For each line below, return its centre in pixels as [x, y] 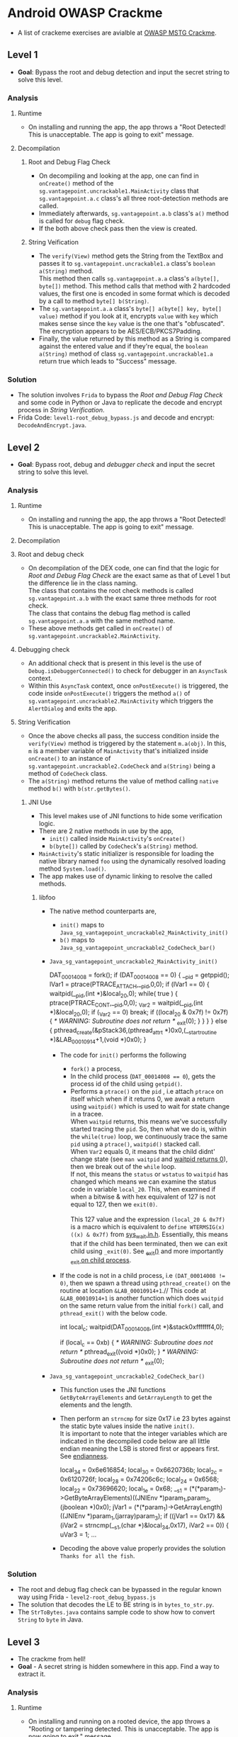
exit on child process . [101, 1261]
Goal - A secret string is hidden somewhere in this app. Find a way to [118, 1667]
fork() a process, [96, 1068]
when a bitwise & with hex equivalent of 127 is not [143, 1196]
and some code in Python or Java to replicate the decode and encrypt [120, 402]
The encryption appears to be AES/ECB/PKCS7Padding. [120, 332]
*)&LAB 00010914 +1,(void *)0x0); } [98, 1041]
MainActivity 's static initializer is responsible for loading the [126, 854]
